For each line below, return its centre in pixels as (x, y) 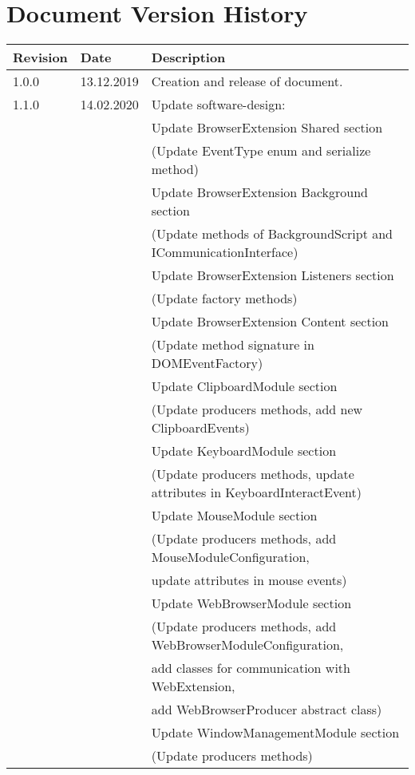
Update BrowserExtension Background (259, 192)
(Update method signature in (233, 345)
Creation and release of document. (247, 81)
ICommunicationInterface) (225, 252)
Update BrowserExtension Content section (270, 322)
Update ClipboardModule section (244, 386)
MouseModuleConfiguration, (230, 557)
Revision (40, 57)
